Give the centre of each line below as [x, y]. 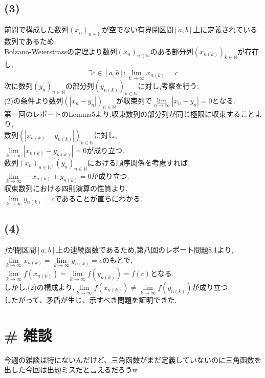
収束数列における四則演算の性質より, [66, 188]
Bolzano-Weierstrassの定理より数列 [61, 51]
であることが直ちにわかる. [98, 198]
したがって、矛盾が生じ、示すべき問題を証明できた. [91, 299]
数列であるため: [30, 41]
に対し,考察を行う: [168, 86]
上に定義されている [225, 29]
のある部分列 [172, 51]
